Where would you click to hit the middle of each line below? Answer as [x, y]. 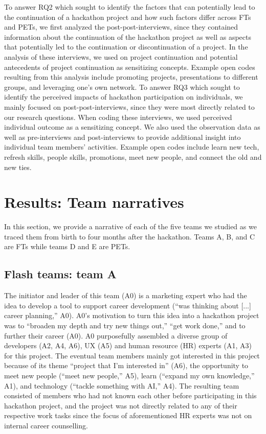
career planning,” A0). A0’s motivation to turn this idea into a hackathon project [132, 315]
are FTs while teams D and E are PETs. [67, 246]
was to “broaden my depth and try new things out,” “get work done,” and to [125, 325]
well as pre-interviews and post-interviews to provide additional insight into [123, 137]
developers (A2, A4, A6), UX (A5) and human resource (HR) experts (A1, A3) [128, 345]
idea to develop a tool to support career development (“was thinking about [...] [128, 305]
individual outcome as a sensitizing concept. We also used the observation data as [132, 127]
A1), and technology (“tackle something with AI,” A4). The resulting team [122, 385]
